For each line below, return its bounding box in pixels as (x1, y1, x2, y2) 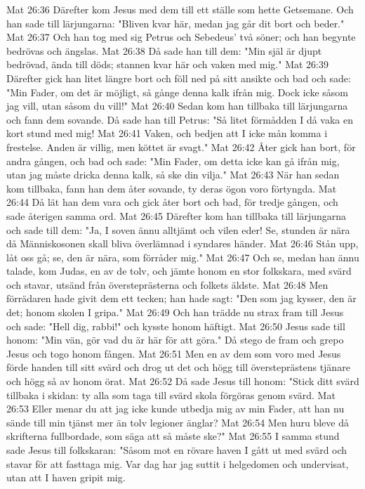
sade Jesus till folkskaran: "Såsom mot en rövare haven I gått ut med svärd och (6, 443, 347, 457)
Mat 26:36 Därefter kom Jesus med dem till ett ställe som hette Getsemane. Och (6, 2, 354, 16)
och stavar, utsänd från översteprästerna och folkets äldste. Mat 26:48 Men (6, 277, 328, 292)
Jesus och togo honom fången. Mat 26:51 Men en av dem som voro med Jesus (6, 346, 341, 360)
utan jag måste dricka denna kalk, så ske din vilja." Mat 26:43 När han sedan (6, 167, 340, 182)
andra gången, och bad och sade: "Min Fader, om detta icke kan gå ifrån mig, (6, 153, 340, 168)
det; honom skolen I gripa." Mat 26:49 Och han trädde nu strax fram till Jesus (6, 305, 344, 320)
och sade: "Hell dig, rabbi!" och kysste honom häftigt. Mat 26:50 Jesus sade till (6, 318, 345, 333)
